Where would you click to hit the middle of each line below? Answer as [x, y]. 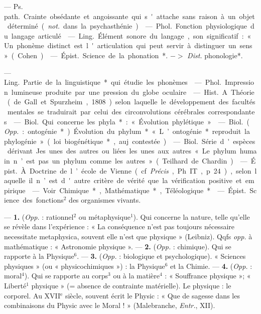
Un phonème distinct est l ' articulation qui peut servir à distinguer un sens [128, 45]
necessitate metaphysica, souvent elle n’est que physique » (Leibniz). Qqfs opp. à [128, 237]
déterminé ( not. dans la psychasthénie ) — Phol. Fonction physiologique [127, 26]
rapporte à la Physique [39, 256]
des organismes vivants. [105, 200]
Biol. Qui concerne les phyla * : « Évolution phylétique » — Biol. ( [137, 121]
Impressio [239, 82]
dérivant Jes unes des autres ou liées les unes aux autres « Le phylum [122, 151]
